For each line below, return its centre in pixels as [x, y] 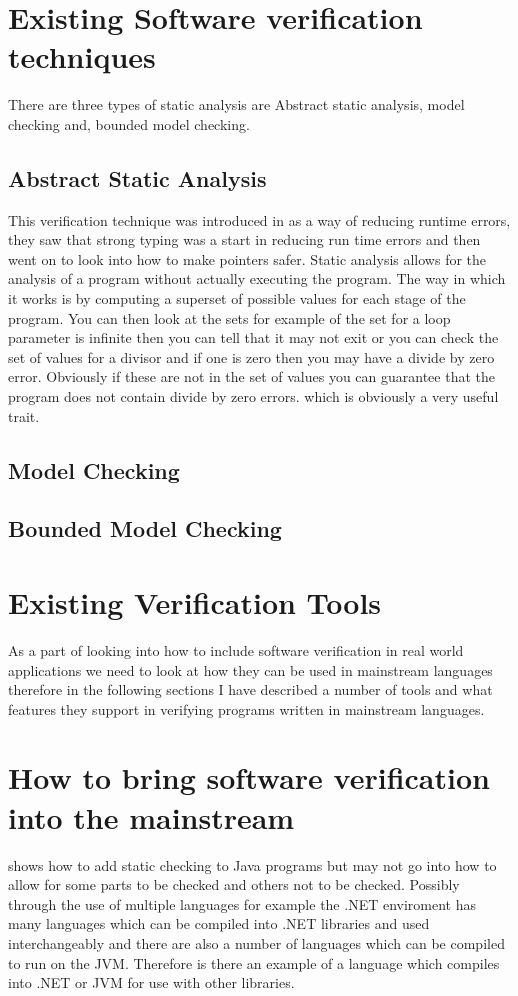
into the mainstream [151, 816]
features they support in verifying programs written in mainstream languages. [246, 708]
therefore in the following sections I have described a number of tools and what [250, 689]
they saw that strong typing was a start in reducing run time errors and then [244, 239]
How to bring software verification [249, 777]
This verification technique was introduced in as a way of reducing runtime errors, [259, 219]
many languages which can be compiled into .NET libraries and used [219, 923]
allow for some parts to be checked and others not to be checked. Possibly [234, 884]
